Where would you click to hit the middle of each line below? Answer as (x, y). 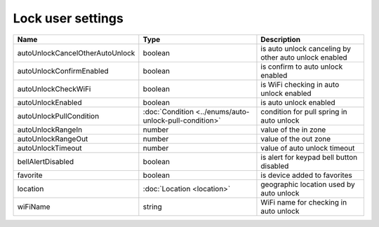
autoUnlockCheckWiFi (54, 89)
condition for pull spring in (304, 111)
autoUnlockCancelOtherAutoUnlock (76, 53)
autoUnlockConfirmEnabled (63, 71)
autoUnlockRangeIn (50, 130)
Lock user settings (68, 18)
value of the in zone (293, 130)
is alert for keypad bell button (309, 157)
